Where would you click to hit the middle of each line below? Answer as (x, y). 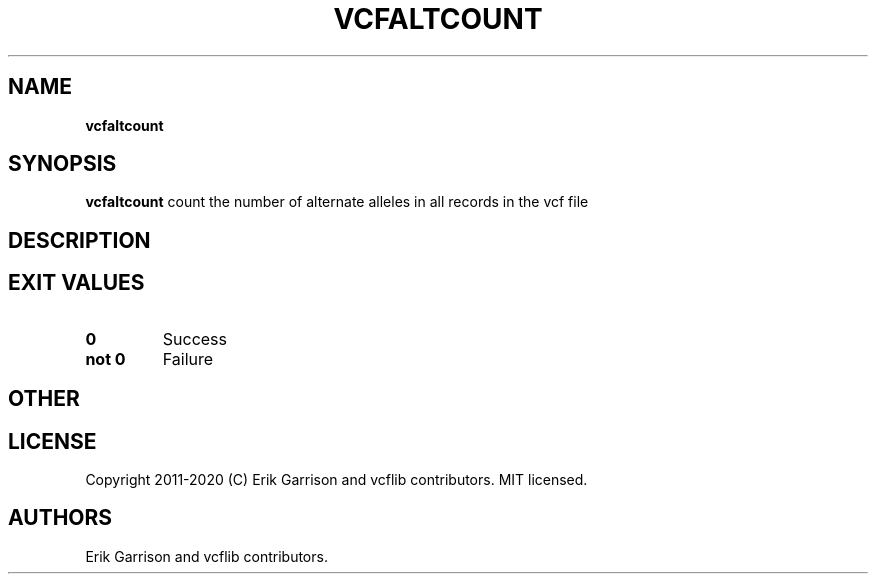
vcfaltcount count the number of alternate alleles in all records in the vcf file (337, 202)
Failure (188, 358)
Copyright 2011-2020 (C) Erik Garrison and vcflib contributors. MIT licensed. (336, 479)
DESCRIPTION (79, 240)
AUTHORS (60, 518)
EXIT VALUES (76, 283)
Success (195, 338)
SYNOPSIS (62, 164)
